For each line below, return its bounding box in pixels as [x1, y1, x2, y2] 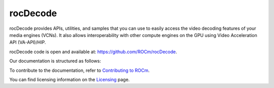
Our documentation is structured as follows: [9, 58, 101, 64]
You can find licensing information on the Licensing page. [9, 76, 130, 82]
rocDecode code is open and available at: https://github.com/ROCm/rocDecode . [9, 49, 178, 55]
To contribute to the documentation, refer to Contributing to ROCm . [9, 67, 150, 73]
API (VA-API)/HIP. [9, 39, 46, 46]
